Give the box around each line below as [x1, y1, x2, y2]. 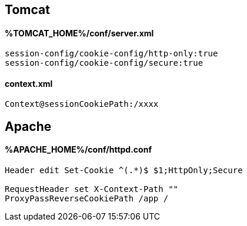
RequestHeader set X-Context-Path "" [5, 184, 179, 194]
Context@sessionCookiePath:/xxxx [5, 99, 159, 109]
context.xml [5, 78, 53, 89]
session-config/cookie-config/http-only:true [5, 49, 218, 59]
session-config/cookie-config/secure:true [5, 58, 203, 68]
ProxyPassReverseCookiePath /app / [5, 194, 169, 204]
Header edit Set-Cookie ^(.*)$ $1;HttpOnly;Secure [5, 166, 243, 176]
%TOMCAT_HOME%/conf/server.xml [5, 28, 154, 38]
